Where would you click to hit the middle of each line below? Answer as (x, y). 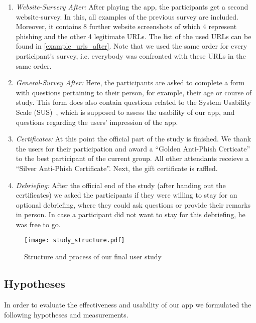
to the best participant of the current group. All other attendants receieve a (132, 158)
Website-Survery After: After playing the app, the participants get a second (132, 7)
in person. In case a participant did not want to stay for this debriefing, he (131, 214)
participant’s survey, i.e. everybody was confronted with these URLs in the (131, 55)
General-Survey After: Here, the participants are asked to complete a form (130, 83)
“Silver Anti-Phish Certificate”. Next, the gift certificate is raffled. (117, 168)
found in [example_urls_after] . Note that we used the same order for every (132, 46)
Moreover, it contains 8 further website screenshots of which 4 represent (126, 26)
